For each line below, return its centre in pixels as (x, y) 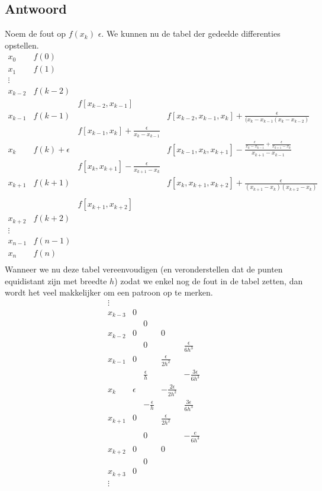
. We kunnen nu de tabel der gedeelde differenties (191, 33)
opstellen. (22, 45)
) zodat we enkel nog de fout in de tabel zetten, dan (209, 280)
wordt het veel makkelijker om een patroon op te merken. (109, 292)
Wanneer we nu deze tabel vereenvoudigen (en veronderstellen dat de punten (144, 269)
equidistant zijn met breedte (56, 280)
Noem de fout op (36, 33)
